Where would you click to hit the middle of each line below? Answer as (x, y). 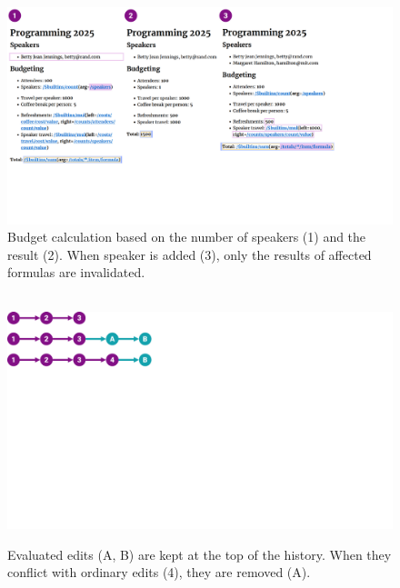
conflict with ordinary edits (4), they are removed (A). (159, 572)
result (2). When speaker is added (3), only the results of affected (190, 254)
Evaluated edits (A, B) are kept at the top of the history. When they (200, 554)
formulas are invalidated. (76, 272)
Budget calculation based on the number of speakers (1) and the (187, 237)
